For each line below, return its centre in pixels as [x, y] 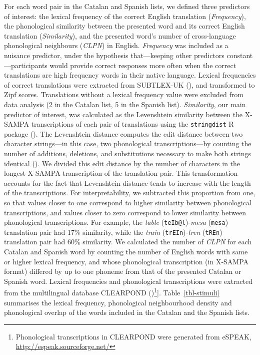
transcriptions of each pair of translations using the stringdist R [132, 124]
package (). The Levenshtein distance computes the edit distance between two [123, 133]
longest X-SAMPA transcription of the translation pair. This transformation [121, 173]
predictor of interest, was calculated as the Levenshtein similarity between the [123, 114]
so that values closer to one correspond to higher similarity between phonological [128, 202]
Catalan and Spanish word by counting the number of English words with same [126, 252]
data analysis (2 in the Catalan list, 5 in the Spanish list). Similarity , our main [125, 104]
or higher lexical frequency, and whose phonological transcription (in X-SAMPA [126, 261]
